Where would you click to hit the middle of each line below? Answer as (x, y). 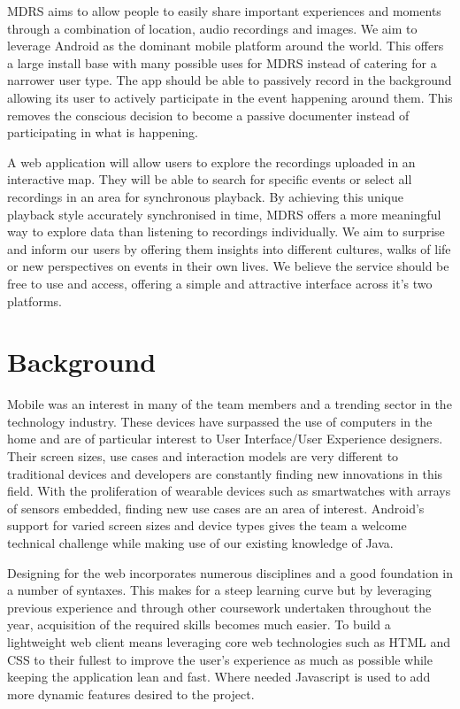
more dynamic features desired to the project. (131, 694)
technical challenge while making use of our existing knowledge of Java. (200, 542)
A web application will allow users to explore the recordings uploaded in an (211, 162)
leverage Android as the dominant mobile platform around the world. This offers (226, 46)
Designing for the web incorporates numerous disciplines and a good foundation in (230, 572)
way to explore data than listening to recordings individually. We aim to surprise (226, 231)
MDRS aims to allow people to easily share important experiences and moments (224, 11)
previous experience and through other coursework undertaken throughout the (219, 607)
